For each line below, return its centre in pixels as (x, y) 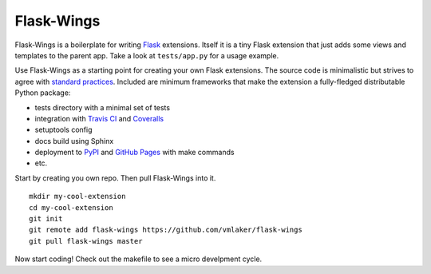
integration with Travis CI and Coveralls (99, 118)
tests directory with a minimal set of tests (103, 107)
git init (46, 219)
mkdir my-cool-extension (77, 197)
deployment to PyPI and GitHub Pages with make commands (134, 153)
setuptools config (63, 130)
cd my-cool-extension (71, 207)
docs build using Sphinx (74, 141)
